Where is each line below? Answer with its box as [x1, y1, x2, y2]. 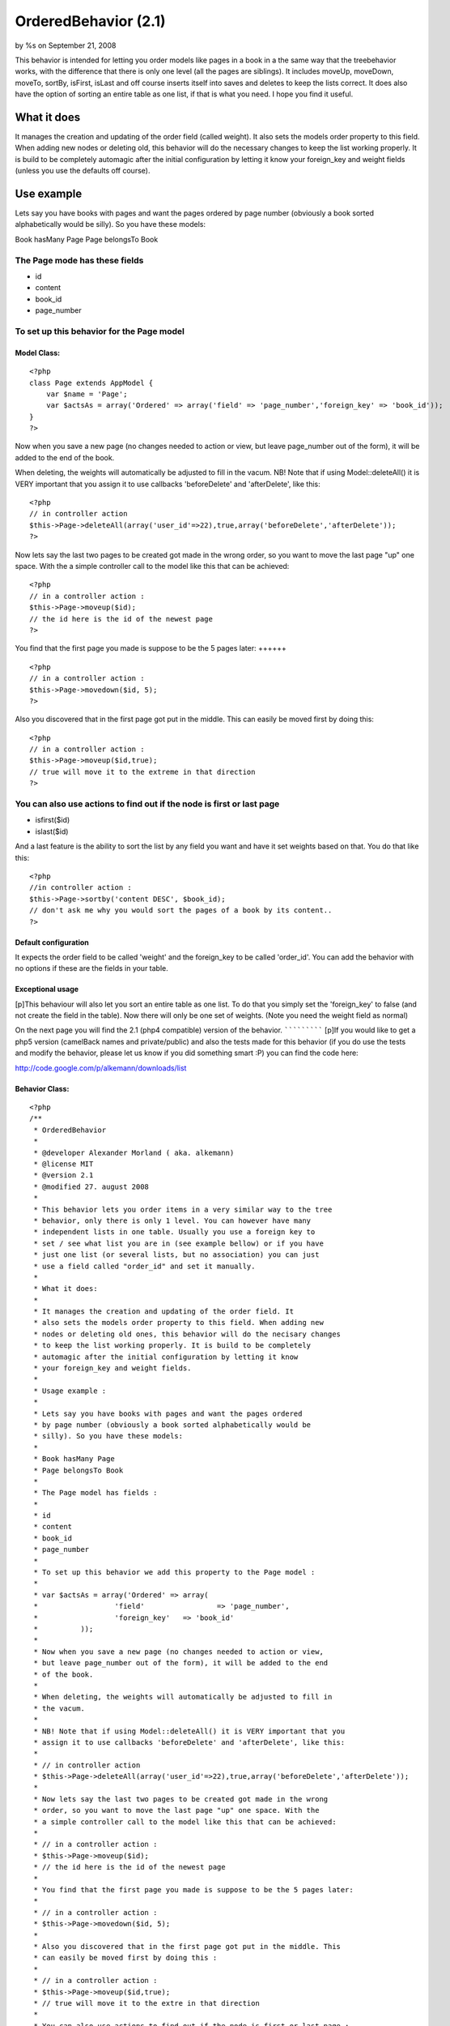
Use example [15, 187, 83, 200]
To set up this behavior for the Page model [15, 325, 185, 336]
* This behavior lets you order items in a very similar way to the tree [33, 1204, 333, 1214]
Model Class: [15, 348, 61, 357]
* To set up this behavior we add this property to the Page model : [33, 1568, 316, 1577]
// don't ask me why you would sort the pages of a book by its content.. [29, 906, 333, 915]
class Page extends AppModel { [29, 378, 154, 387]
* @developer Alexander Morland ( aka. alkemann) [33, 1148, 235, 1157]
